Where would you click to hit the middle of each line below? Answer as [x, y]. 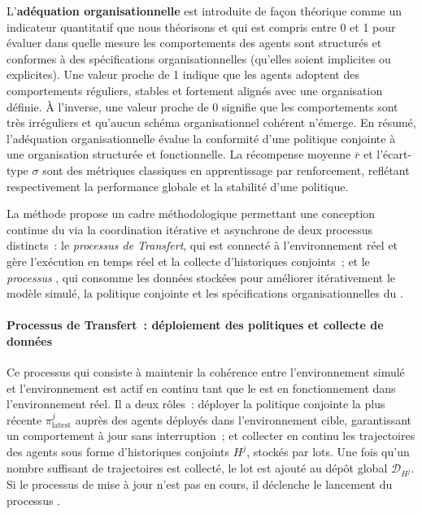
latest [61, 426]
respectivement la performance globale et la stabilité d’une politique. [178, 186]
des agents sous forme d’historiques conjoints [118, 452]
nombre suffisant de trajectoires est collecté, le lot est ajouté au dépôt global [197, 467]
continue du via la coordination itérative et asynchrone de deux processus [190, 229]
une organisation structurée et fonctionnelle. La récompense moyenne [179, 154]
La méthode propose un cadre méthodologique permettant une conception [191, 213]
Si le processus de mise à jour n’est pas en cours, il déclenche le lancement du [200, 484]
